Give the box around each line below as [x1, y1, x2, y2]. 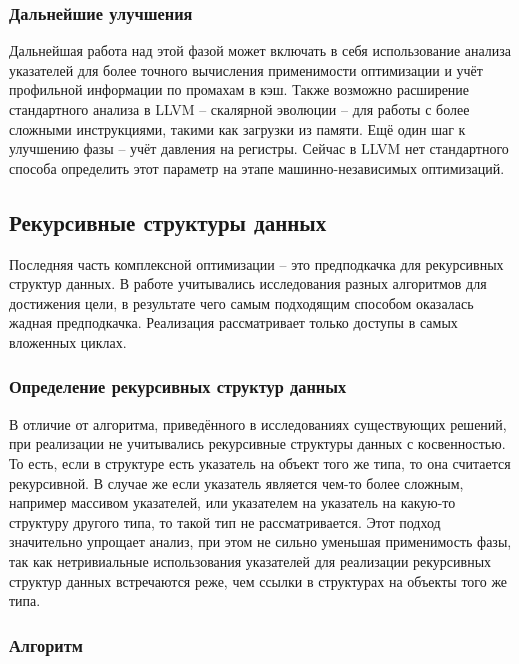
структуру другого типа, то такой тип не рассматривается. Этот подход [9, 511, 441, 532]
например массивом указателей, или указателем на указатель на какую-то [9, 492, 456, 513]
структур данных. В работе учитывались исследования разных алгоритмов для [9, 273, 487, 294]
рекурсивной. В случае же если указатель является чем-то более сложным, [9, 472, 464, 493]
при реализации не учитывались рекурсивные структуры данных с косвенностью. [9, 433, 506, 454]
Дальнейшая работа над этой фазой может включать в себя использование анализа [9, 40, 512, 61]
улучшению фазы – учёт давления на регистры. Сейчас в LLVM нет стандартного [9, 138, 509, 159]
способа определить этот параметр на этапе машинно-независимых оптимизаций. [9, 157, 505, 178]
